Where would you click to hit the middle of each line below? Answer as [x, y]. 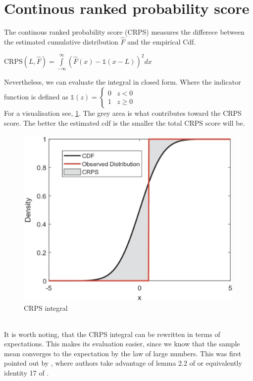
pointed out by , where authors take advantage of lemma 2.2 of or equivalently [123, 363]
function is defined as [36, 97]
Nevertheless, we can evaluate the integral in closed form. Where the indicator [123, 82]
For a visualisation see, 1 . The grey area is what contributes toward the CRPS [123, 113]
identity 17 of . [26, 373]
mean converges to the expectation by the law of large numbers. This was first [123, 353]
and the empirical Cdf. [162, 41]
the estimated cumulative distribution [61, 41]
